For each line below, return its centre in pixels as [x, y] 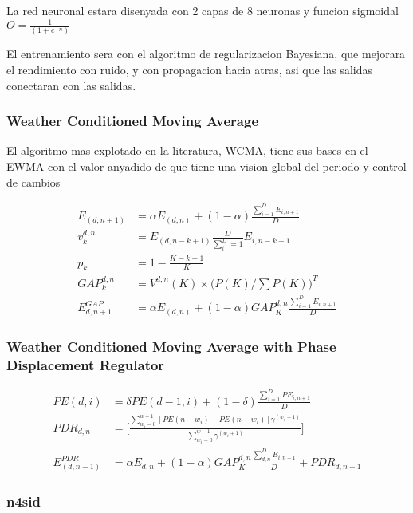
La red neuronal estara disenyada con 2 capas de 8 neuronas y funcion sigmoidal [203, 10]
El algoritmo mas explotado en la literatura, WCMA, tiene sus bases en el [187, 150]
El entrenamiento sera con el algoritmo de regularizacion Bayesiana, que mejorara [206, 54]
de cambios [33, 182]
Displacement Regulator [86, 364]
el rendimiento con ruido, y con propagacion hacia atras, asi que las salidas [190, 70]
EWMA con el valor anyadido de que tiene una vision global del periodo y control [206, 166]
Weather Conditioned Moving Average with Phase [171, 346]
